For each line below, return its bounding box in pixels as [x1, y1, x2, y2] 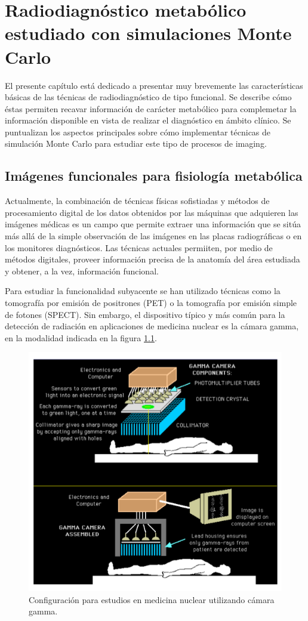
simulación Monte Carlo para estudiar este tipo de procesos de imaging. [5, 137, 267, 150]
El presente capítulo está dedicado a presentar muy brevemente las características [5, 79, 303, 91]
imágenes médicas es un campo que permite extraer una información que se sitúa [5, 218, 301, 230]
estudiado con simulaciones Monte [5, 21, 292, 45]
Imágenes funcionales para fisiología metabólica [5, 166, 303, 185]
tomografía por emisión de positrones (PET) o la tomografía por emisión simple [5, 296, 297, 309]
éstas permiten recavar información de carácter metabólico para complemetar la [5, 102, 297, 115]
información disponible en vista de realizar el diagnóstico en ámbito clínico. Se [5, 114, 291, 126]
